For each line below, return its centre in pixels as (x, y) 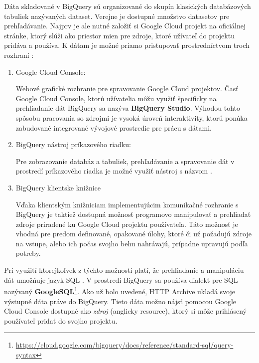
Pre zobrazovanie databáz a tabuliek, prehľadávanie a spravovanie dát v (125, 161)
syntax (26, 354)
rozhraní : (19, 55)
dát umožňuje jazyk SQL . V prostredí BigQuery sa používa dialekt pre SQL (121, 279)
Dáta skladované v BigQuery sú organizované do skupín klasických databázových (128, 6)
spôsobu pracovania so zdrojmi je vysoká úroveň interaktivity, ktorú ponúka (131, 117)
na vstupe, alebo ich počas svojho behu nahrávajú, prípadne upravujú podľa (132, 243)
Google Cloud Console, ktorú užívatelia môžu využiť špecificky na (116, 98)
